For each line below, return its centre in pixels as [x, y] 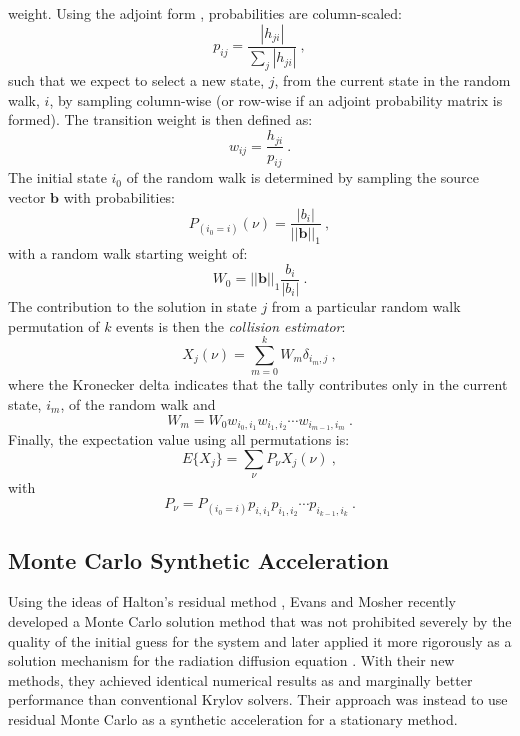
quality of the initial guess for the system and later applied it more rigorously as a [260, 640]
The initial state [57, 177]
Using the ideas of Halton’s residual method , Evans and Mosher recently [232, 601]
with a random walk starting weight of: [128, 253]
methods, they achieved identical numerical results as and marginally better [240, 679]
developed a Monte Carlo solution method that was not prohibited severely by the [260, 620]
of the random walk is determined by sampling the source [302, 177]
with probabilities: [119, 196]
